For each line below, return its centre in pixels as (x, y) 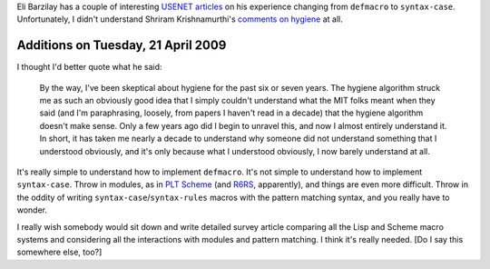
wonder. (32, 210)
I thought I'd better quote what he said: (89, 67)
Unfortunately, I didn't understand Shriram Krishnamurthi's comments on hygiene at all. (180, 19)
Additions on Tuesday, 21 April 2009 (122, 45)
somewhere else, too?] (59, 252)
